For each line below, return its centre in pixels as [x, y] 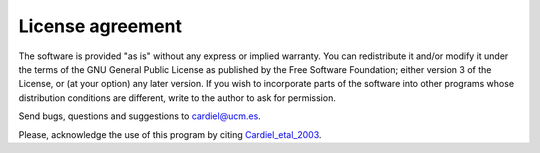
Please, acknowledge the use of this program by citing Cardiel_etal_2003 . [170, 134]
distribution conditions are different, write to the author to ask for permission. [177, 97]
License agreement [100, 26]
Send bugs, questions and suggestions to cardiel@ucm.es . [140, 116]
